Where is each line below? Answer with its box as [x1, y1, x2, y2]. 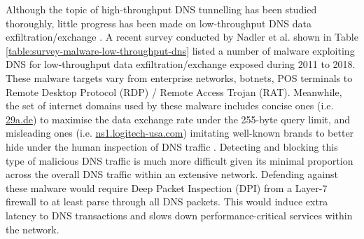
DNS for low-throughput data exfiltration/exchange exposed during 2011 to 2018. [6, 57, 356, 71]
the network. [6, 221, 59, 236]
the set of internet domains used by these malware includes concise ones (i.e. [6, 98, 334, 113]
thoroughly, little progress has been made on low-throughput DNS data [6, 15, 311, 30]
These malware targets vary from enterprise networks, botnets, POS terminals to [6, 70, 353, 85]
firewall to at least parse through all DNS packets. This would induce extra [6, 194, 328, 209]
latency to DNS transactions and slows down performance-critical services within [6, 207, 353, 222]
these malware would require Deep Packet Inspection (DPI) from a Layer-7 [6, 180, 328, 195]
